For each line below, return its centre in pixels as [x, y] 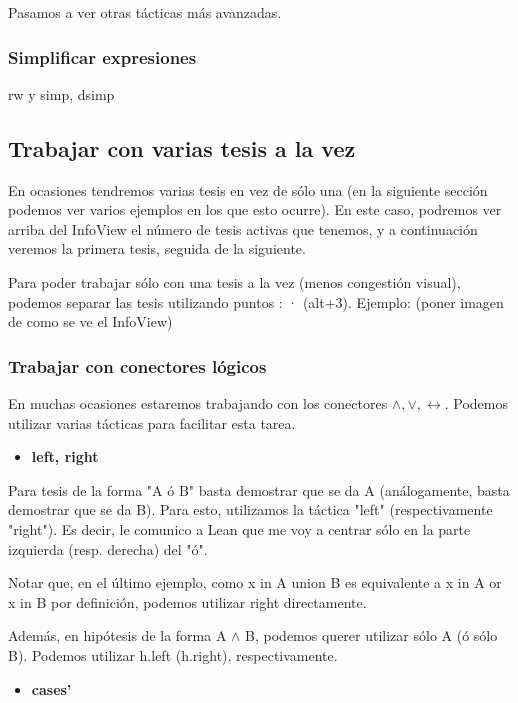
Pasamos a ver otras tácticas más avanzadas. [145, 12]
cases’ [51, 688]
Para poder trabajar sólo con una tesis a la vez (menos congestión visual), [234, 281]
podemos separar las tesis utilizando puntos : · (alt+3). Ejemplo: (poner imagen [256, 301]
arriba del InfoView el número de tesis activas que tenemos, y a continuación [243, 228]
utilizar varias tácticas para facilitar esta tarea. [152, 422]
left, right [65, 456]
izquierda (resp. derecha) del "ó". [108, 548]
